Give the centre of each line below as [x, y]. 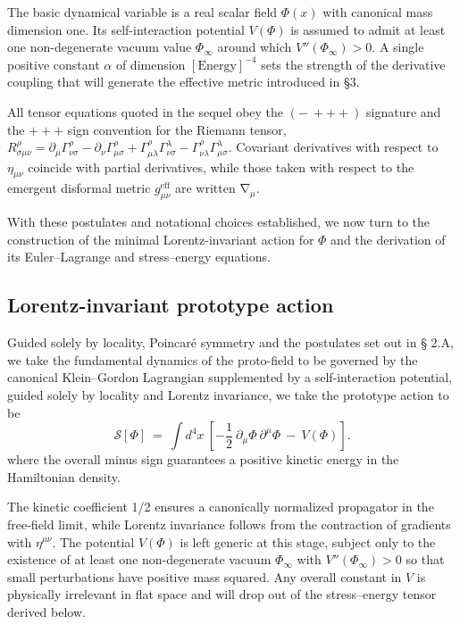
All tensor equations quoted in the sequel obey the [146, 111]
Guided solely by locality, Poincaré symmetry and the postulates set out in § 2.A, [230, 342]
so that [425, 559]
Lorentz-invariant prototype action [171, 305]
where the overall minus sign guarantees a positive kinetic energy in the [203, 459]
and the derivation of [388, 239]
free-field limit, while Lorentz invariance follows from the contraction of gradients [229, 524]
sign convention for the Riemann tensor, [177, 129]
